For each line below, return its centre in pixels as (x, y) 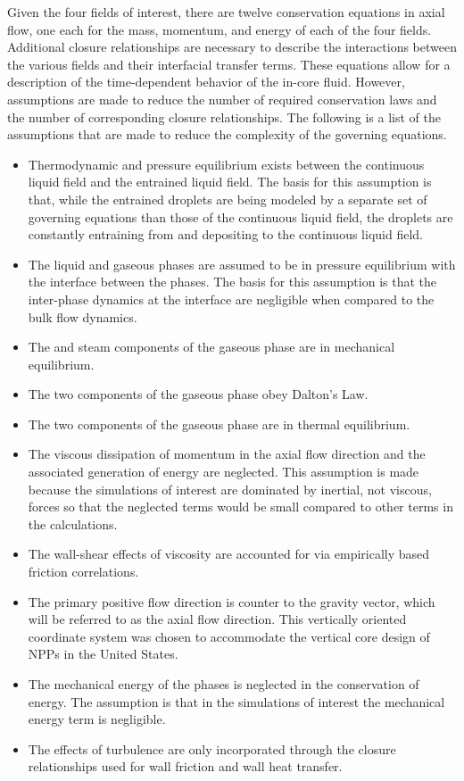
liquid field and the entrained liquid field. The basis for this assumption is (230, 182)
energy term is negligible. (97, 719)
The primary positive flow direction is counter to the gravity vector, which (232, 601)
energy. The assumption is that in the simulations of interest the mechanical (236, 701)
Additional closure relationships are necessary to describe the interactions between (232, 47)
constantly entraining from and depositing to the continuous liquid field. (225, 234)
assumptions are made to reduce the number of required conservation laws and (222, 99)
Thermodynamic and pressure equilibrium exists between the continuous (226, 164)
